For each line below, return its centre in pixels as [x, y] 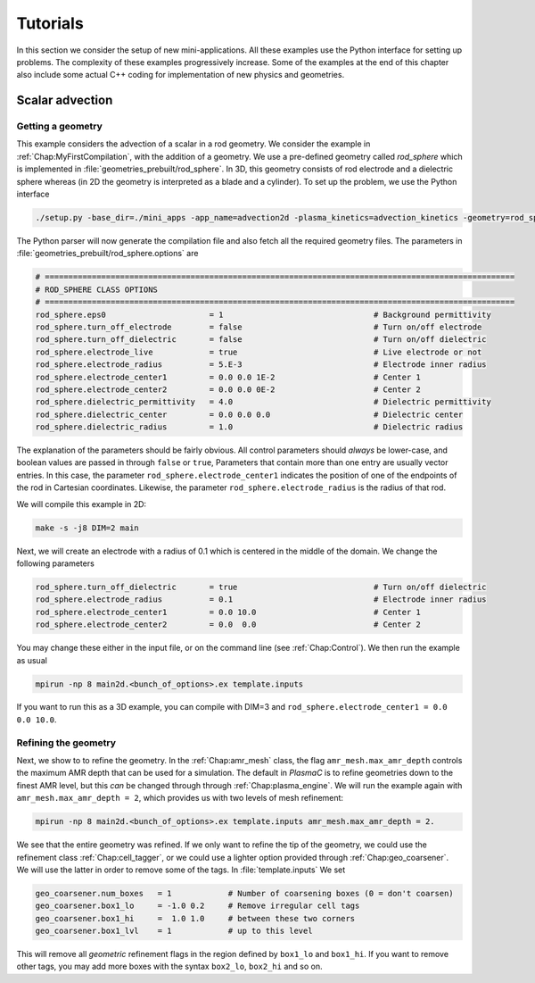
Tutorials [50, 23]
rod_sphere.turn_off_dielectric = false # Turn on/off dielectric [261, 340]
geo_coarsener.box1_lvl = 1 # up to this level [174, 931]
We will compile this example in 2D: [82, 504]
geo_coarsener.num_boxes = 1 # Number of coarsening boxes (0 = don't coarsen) [244, 893]
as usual [32, 660]
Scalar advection [65, 100]
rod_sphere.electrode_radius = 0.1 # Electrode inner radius [261, 600]
